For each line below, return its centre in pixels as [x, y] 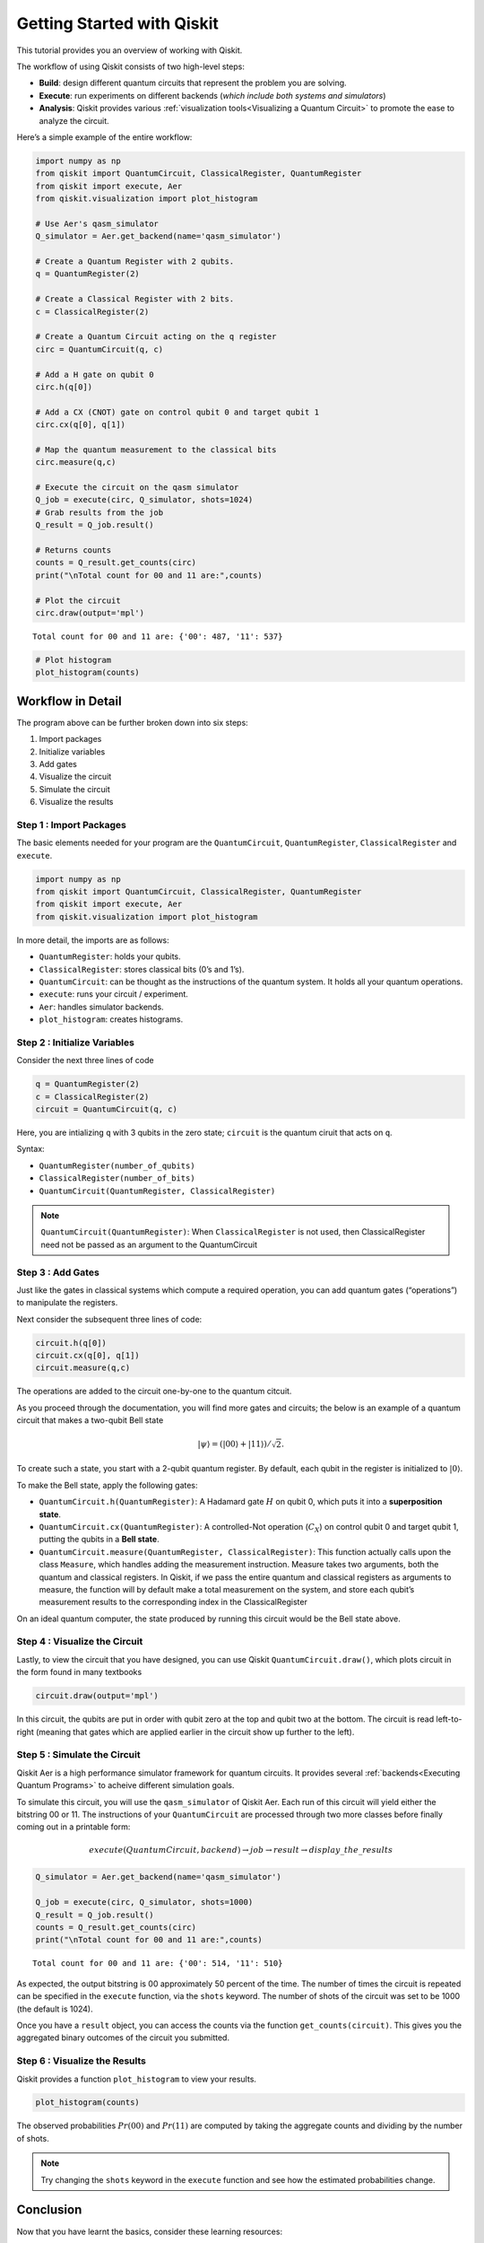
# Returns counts [73, 550]
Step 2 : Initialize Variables [75, 1043]
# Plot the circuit [78, 600]
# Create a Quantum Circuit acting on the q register [156, 337]
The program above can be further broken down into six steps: [132, 722]
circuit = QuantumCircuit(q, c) [107, 1109]
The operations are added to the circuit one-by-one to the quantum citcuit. [154, 1392]
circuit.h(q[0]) [71, 1343]
